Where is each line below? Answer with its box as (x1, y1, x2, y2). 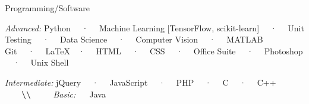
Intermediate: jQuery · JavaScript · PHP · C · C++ (5, 76, 276, 88)
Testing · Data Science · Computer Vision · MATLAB (5, 33, 263, 45)
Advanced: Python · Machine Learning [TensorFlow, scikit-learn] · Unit (5, 21, 304, 34)
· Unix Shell (12, 56, 69, 69)
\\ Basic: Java (21, 87, 106, 100)
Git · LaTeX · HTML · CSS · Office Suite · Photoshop (5, 44, 303, 57)
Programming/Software (5, 2, 90, 14)
